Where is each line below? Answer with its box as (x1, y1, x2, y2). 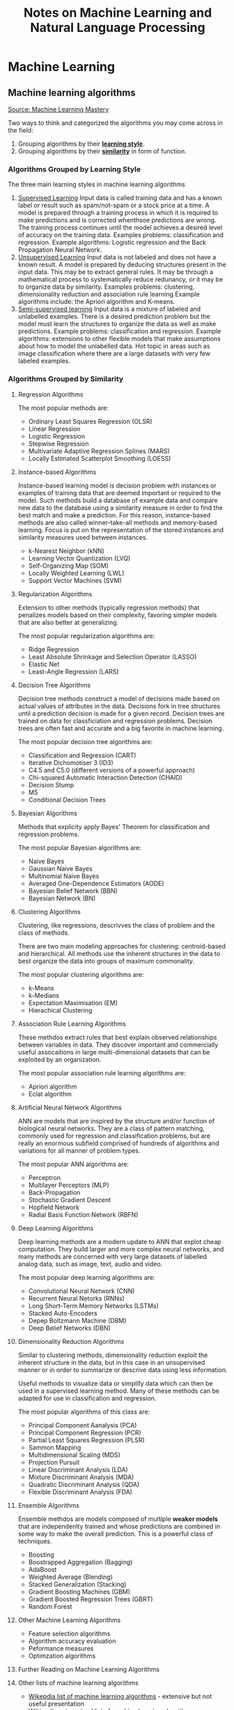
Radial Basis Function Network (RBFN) (28, 1210, 139, 1218)
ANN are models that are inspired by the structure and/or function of (17, 1117, 215, 1125)
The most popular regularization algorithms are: (17, 631, 155, 640)
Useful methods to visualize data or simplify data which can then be (17, 1379, 213, 1387)
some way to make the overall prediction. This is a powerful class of (17, 1529, 213, 1538)
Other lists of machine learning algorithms (17, 1679, 139, 1687)
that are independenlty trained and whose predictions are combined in (17, 1522, 220, 1530)
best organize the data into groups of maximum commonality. (17, 957, 194, 965)
